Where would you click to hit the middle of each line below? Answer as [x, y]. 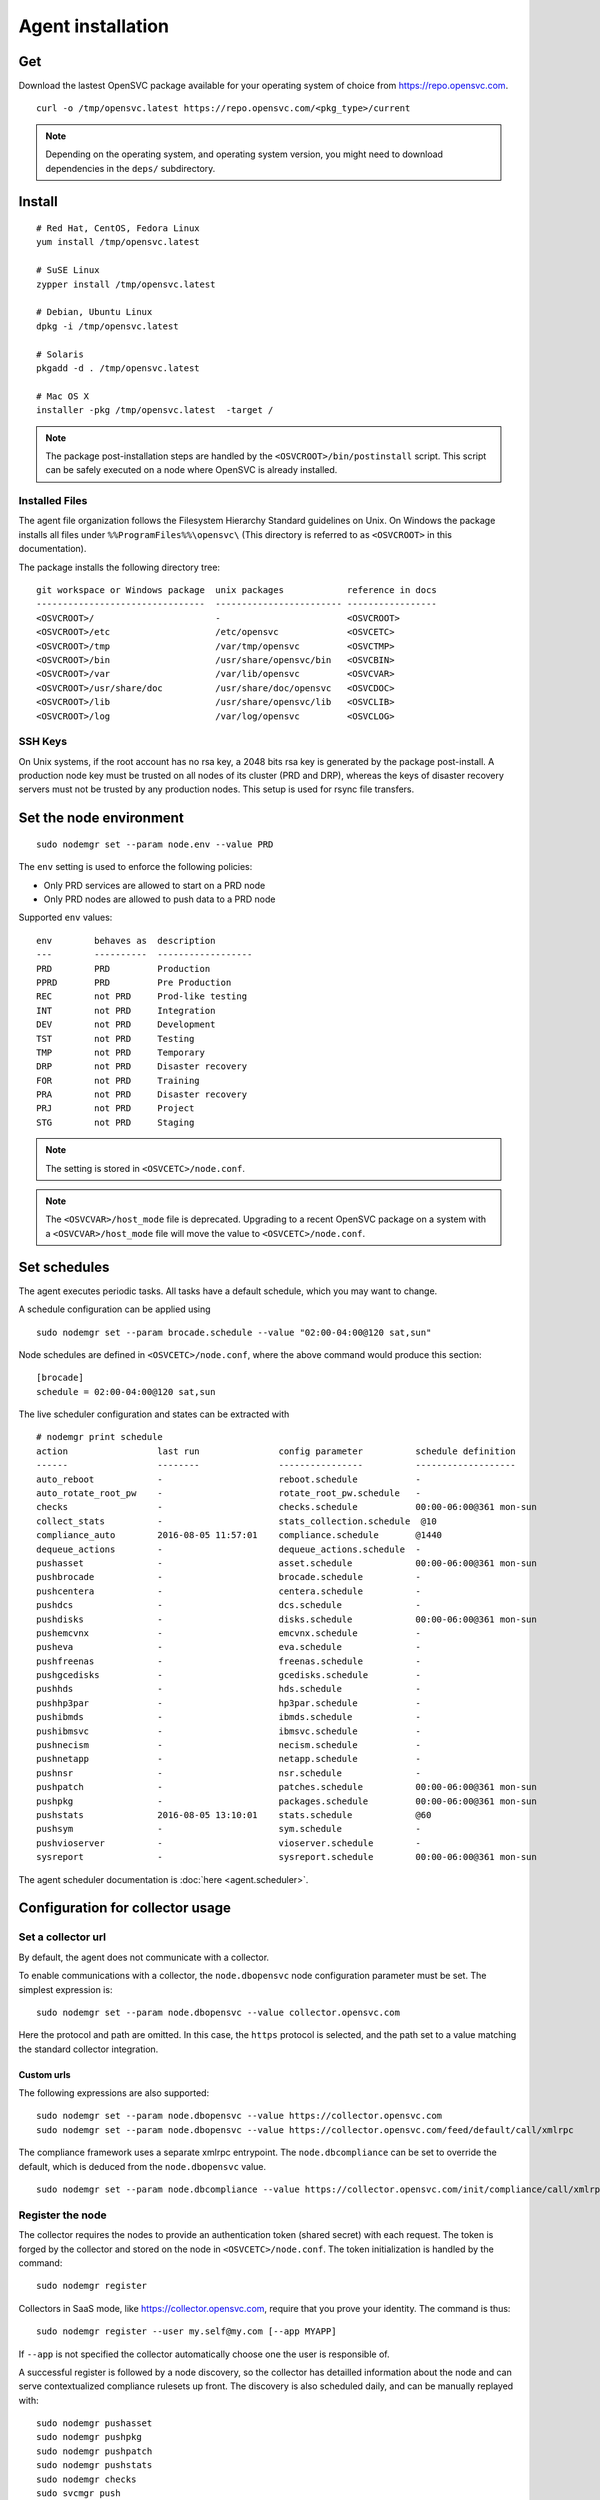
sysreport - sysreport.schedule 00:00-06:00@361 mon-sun [286, 1857]
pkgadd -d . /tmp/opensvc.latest [118, 368]
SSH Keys [43, 742]
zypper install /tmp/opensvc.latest [126, 284]
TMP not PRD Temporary [120, 1052]
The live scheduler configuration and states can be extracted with [154, 1414]
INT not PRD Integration [126, 1010]
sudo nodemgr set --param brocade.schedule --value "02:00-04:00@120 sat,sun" [234, 1332]
